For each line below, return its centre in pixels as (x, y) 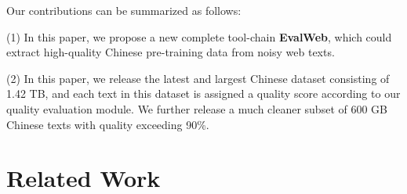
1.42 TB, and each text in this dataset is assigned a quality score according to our (203, 93)
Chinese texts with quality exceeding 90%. (108, 124)
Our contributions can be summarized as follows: (124, 10)
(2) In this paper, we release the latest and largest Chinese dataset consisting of (198, 78)
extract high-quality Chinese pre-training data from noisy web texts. (171, 52)
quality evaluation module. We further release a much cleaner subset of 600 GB (197, 108)
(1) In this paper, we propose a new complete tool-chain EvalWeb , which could (199, 36)
